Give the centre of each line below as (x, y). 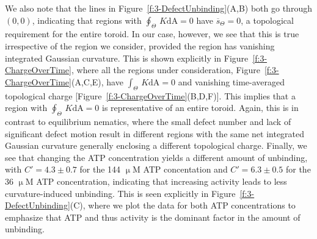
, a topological (267, 20)
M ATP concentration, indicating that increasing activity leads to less (156, 181)
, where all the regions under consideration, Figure (166, 70)
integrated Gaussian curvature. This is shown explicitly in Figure (127, 58)
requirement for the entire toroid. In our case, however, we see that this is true (152, 34)
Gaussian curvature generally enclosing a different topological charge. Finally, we (156, 145)
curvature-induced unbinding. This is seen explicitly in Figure (120, 193)
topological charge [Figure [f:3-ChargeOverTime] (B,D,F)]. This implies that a (150, 95)
